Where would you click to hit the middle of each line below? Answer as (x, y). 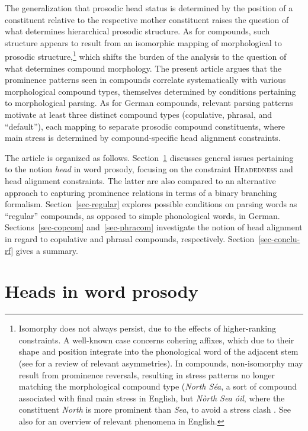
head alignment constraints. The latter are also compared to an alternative (140, 180)
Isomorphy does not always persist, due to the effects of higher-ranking (147, 328)
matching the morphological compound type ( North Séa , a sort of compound (158, 386)
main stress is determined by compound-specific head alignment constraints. (143, 138)
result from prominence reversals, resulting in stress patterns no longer (147, 374)
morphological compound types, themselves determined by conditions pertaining (150, 91)
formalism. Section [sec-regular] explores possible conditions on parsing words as (151, 204)
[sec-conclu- (279, 238)
